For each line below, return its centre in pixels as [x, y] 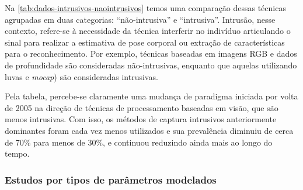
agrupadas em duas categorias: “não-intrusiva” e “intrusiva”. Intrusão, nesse [140, 19]
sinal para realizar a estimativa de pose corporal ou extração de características [145, 42]
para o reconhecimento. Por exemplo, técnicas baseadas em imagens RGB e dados [151, 53]
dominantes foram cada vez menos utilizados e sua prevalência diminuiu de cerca [149, 130]
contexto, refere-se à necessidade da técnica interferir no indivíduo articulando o [148, 31]
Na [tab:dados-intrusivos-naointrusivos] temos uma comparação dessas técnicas [145, 8]
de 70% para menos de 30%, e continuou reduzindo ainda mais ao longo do [139, 142]
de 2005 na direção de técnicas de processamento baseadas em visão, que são [142, 107]
